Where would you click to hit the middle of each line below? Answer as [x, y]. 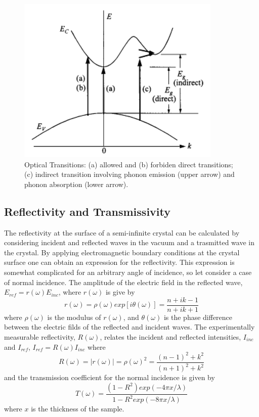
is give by [120, 292]
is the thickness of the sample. [78, 409]
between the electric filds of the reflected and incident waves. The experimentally [129, 327]
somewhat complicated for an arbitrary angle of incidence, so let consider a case [128, 272]
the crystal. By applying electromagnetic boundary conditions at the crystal [122, 252]
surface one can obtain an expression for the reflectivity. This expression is [119, 262]
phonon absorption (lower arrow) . [76, 184]
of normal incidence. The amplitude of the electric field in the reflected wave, [123, 282]
